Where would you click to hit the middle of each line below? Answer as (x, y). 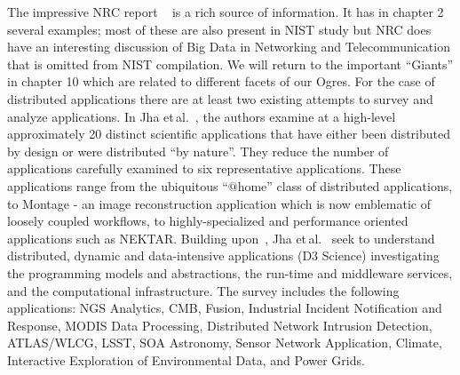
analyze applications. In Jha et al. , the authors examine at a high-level (202, 116)
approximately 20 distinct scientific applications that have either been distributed (229, 134)
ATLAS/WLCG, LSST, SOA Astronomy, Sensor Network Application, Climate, (225, 343)
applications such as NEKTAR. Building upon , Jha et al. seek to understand (221, 238)
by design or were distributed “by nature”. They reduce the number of (198, 151)
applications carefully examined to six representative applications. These (204, 168)
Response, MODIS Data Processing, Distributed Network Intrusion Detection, (220, 325)
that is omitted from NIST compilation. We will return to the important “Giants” (230, 64)
